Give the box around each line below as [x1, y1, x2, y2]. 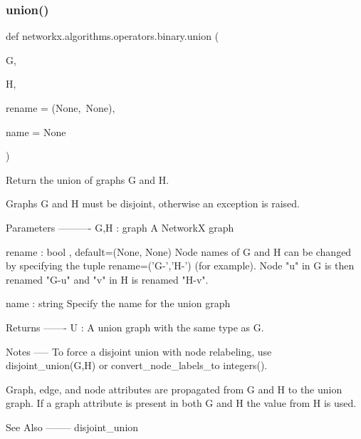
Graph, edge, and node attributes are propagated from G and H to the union [6, 381, 342, 396]
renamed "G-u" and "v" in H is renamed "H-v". [6, 272, 209, 286]
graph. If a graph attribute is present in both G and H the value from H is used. [6, 396, 357, 410]
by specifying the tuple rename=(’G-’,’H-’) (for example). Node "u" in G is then [6, 258, 355, 273]
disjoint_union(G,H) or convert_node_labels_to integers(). [6, 358, 268, 373]
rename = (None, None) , [6, 100, 115, 115]
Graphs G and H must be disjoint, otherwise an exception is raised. [6, 196, 300, 211]
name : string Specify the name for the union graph [6, 296, 231, 311]
